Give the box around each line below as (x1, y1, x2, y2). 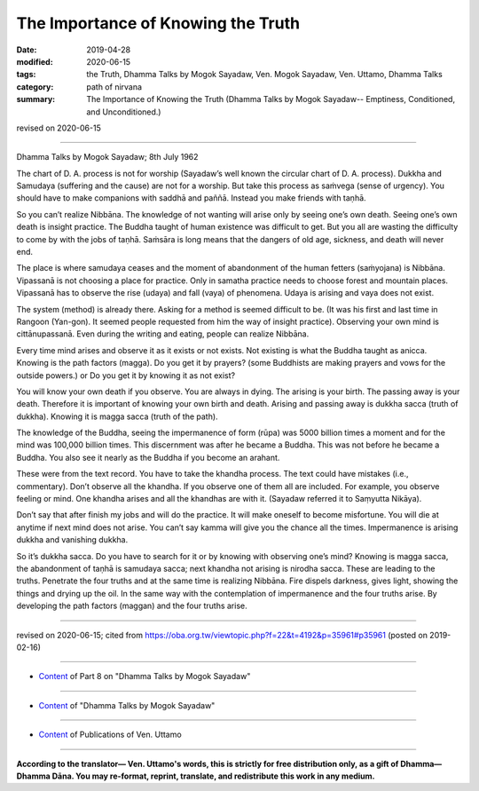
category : (16, 81, 54, 92)
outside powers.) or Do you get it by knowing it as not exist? (16, 369, 235, 381)
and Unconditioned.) (86, 107, 161, 117)
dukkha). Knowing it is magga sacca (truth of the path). (16, 411, 218, 422)
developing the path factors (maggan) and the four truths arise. (16, 600, 247, 612)
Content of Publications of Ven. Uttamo (38, 729, 182, 740)
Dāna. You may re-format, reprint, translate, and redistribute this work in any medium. (51, 771, 376, 781)
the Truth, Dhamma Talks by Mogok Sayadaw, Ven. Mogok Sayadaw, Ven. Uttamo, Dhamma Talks (86, 69, 443, 80)
